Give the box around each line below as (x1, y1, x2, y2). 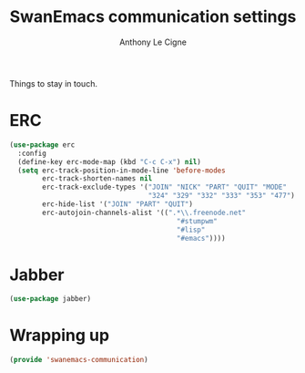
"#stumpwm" (176, 216, 219, 225)
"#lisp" (176, 225, 206, 234)
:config (17, 149, 47, 158)
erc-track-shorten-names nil (42, 174, 153, 183)
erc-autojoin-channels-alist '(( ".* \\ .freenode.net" (42, 208, 247, 217)
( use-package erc (9, 140, 76, 150)
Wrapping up (9, 326, 110, 346)
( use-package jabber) (9, 295, 92, 304)
